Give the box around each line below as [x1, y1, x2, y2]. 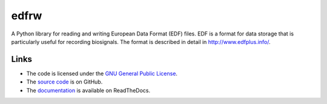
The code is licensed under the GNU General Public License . [26, 70, 178, 77]
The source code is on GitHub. [26, 78, 103, 85]
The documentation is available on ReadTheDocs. [26, 87, 151, 94]
